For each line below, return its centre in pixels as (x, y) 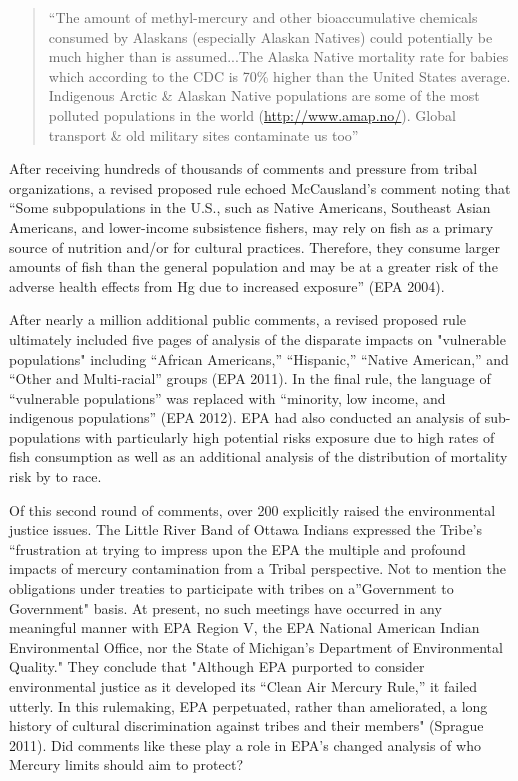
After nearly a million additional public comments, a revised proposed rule (238, 319)
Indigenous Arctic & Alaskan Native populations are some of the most (264, 95)
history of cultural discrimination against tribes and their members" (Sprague (246, 725)
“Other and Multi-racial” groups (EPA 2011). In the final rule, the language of (250, 378)
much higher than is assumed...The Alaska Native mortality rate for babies (278, 56)
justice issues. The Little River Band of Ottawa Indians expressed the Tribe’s (246, 529)
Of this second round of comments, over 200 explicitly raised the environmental (252, 509)
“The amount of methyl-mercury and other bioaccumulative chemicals (263, 17)
